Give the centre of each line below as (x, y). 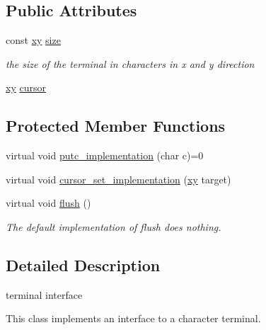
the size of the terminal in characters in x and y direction (130, 63)
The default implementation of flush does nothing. (114, 226)
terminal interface (44, 294)
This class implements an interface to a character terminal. (133, 318)
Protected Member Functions (116, 126)
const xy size (33, 40)
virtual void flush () (48, 203)
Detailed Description (83, 264)
